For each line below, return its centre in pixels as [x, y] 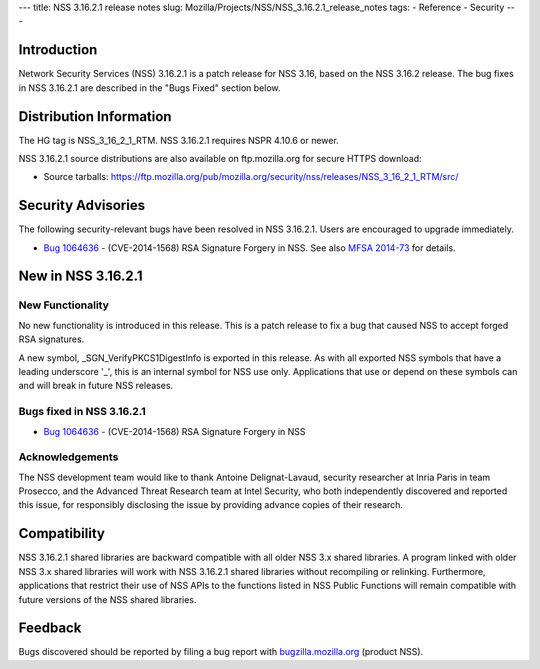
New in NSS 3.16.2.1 [80, 276]
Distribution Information [95, 116]
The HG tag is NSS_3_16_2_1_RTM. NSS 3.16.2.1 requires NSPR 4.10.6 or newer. [178, 140]
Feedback [50, 628]
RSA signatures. [51, 339]
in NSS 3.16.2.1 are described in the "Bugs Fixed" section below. [149, 87]
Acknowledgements [68, 457]
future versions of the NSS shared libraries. [107, 599]
